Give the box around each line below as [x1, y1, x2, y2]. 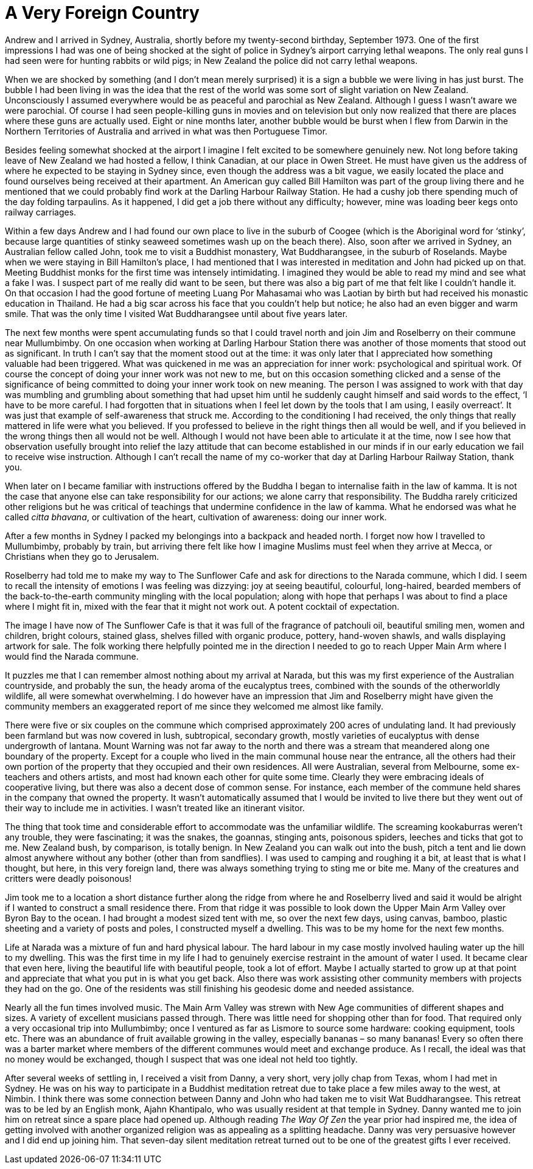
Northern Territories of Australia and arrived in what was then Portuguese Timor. [5, 125, 328, 136]
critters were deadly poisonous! [5, 873, 132, 884]
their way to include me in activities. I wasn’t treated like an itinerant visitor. [5, 802, 305, 813]
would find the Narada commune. [5, 651, 139, 661]
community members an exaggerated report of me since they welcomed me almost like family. [5, 700, 384, 711]
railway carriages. [5, 206, 77, 217]
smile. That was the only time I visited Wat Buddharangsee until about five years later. [5, 308, 348, 319]
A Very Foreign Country [5, 2, 200, 23]
